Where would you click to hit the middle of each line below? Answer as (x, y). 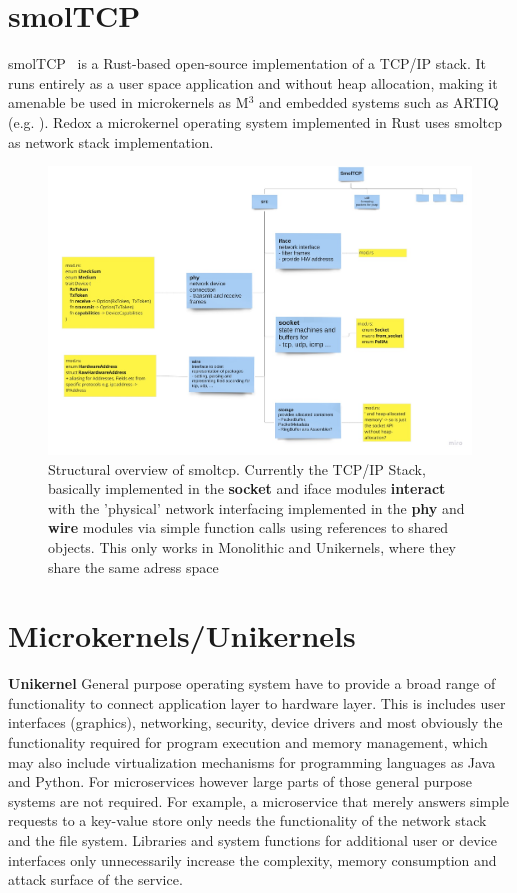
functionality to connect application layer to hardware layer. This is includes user (257, 702)
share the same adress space (133, 566)
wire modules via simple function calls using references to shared (248, 527)
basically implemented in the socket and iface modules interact (247, 488)
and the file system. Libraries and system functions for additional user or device (252, 840)
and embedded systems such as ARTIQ (378, 102)
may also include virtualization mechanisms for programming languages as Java (252, 761)
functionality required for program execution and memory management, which (248, 742)
